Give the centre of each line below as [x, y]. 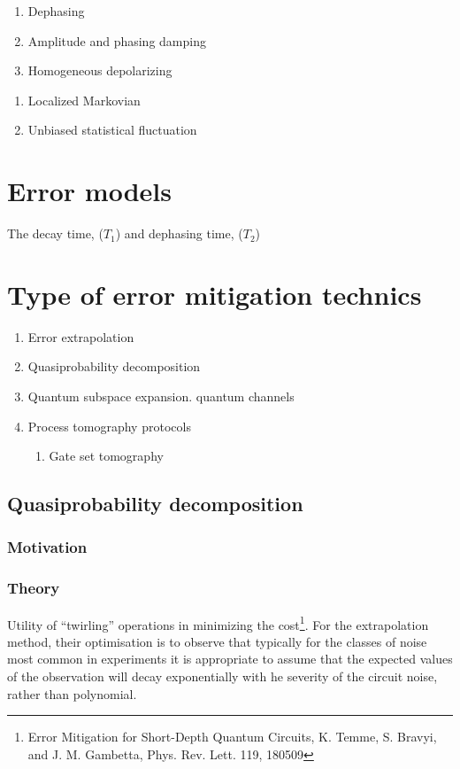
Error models [89, 191]
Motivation [47, 547]
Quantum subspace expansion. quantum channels [161, 396]
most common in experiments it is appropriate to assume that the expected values [230, 659]
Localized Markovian [84, 100]
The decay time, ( [55, 233]
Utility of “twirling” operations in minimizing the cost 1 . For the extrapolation [218, 623]
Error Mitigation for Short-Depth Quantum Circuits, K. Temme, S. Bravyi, [232, 737]
